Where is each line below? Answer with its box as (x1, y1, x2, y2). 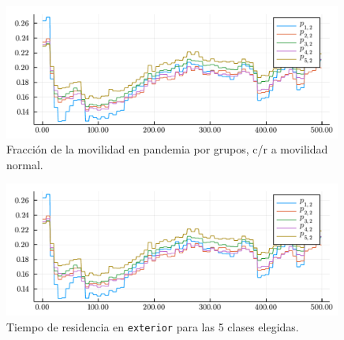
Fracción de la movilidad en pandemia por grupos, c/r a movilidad (6, 141, 328, 157)
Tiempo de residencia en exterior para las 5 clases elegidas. (6, 318, 299, 334)
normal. (6, 156, 43, 172)
